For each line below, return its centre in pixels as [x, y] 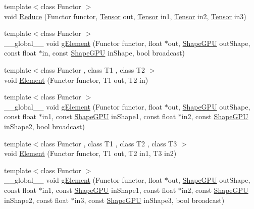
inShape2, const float [37, 200]
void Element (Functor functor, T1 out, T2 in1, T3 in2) [90, 153]
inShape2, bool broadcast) [44, 126]
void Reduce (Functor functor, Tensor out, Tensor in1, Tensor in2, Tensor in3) [125, 16]
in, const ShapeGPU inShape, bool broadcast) [114, 53]
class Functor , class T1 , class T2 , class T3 [109, 143]
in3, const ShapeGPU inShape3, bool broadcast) [149, 200]
